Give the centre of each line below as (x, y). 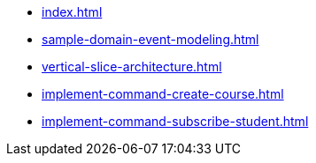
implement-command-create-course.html (163, 94)
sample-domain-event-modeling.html (150, 39)
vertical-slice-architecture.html (132, 67)
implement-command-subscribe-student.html (175, 121)
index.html (72, 12)
